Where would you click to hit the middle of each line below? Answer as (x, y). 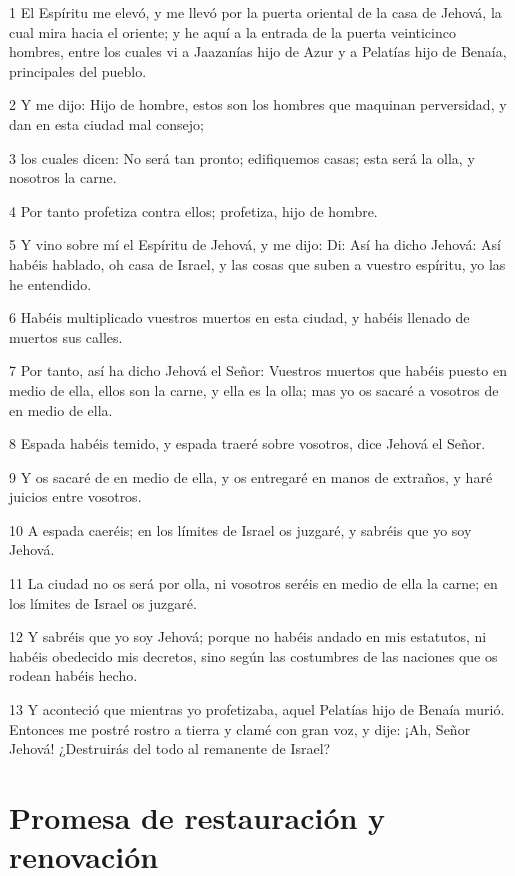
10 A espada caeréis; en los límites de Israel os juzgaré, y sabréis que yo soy (240, 529)
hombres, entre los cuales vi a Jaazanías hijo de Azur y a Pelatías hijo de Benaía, (258, 51)
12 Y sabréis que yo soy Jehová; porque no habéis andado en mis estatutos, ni (248, 636)
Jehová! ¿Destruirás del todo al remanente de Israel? (170, 748)
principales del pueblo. (78, 70)
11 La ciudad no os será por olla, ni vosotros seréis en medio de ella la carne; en (253, 583)
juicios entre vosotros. (75, 496)
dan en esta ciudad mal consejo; (106, 123)
